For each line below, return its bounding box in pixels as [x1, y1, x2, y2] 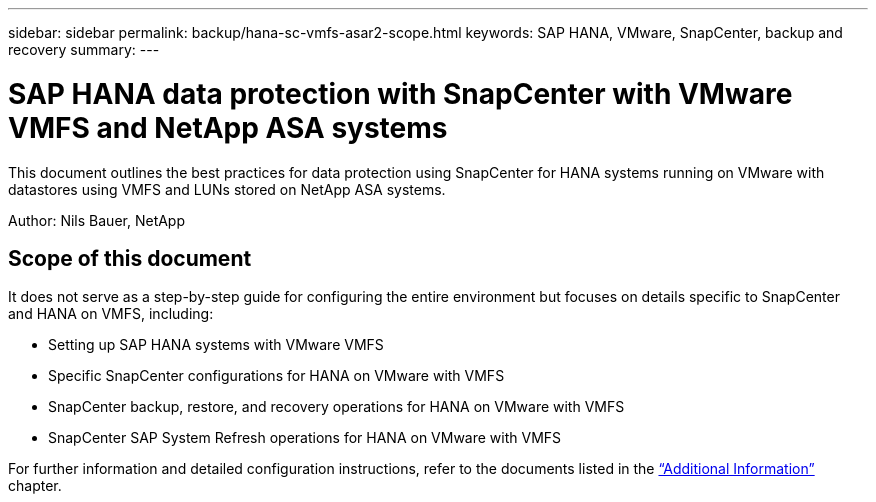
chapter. [8, 477, 62, 495]
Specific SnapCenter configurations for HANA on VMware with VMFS [48, 367, 505, 385]
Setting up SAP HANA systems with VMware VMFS [48, 336, 384, 354]
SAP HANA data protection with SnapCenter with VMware [8, 76, 793, 111]
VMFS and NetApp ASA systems [8, 110, 448, 145]
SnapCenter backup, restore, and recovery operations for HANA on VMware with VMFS [48, 398, 625, 416]
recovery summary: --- [8, 41, 160, 58]
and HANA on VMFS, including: [8, 305, 214, 323]
